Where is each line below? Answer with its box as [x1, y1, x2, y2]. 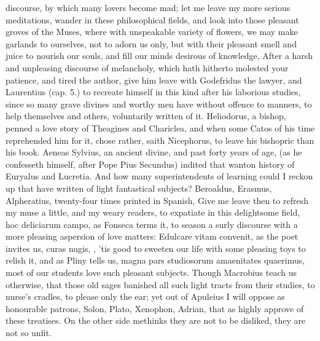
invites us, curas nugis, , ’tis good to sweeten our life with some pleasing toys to [6, 241, 306, 254]
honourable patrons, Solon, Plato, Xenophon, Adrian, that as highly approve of [6, 302, 304, 315]
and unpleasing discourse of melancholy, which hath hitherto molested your [6, 61, 289, 74]
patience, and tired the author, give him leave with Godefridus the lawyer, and [6, 73, 302, 86]
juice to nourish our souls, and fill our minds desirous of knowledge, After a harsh [6, 49, 313, 62]
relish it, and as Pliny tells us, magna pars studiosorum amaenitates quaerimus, [6, 254, 305, 267]
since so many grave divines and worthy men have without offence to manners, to [6, 97, 312, 110]
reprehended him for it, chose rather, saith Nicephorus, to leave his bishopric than [6, 133, 314, 146]
